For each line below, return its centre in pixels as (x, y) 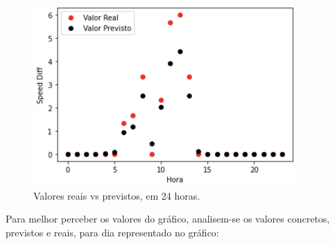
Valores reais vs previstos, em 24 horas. (117, 195)
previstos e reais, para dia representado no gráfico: (112, 232)
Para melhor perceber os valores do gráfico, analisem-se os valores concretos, (168, 219)
